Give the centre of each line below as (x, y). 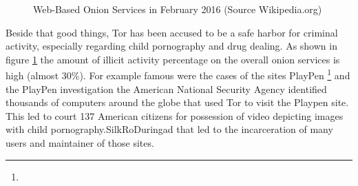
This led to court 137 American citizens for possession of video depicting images (175, 115)
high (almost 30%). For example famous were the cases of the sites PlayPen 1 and (178, 74)
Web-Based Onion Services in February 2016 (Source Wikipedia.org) (178, 9)
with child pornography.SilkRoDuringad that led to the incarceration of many (169, 129)
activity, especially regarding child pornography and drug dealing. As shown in (171, 46)
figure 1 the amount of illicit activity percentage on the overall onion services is (173, 59)
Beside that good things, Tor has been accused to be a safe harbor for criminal (172, 32)
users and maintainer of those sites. (80, 143)
